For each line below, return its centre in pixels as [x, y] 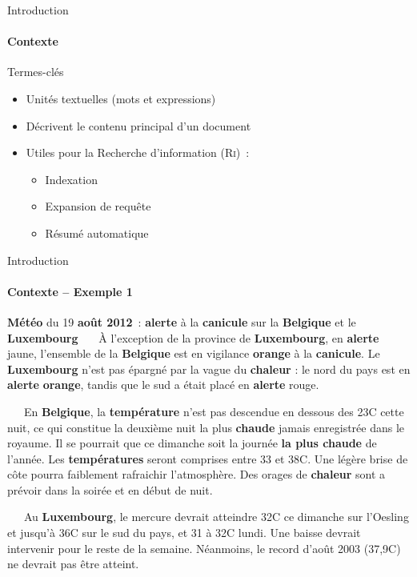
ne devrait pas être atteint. [73, 564]
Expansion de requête [98, 206]
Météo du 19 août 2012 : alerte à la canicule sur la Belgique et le [182, 321]
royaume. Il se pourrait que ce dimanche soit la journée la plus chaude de [192, 443]
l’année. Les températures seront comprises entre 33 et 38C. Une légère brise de [208, 458]
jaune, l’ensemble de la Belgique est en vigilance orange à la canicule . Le [194, 353]
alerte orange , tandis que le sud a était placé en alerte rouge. [163, 385]
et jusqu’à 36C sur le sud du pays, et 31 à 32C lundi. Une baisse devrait [184, 533]
